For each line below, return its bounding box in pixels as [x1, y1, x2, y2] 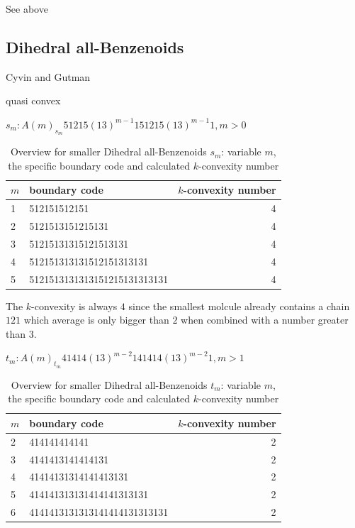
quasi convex [6, 93, 61, 108]
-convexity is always [31, 298, 118, 313]
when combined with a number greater [181, 312, 349, 327]
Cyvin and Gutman [6, 69, 91, 84]
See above [6, 1, 48, 16]
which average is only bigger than [23, 312, 169, 327]
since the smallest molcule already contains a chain [128, 298, 350, 313]
